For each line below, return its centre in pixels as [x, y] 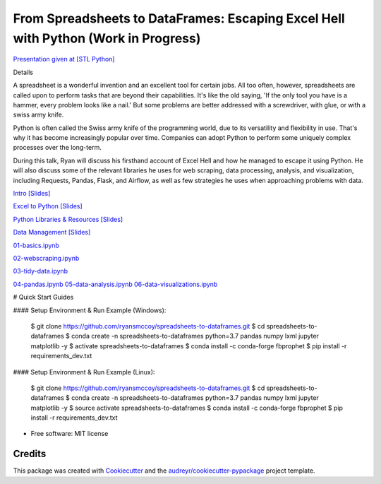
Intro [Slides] [32, 194]
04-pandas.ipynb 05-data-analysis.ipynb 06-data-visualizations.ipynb [115, 284]
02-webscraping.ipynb [46, 258]
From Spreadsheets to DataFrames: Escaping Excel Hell [179, 18]
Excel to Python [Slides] [48, 206]
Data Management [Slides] [52, 232]
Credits [30, 454]
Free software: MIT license [69, 434]
